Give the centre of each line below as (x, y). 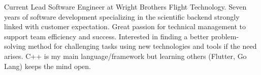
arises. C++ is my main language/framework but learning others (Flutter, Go (125, 56)
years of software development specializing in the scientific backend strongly (122, 16)
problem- (225, 36)
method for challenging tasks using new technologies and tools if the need (142, 46)
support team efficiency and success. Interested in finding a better (106, 36)
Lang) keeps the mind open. (47, 66)
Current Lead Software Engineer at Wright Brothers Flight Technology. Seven (125, 7)
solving (15, 46)
